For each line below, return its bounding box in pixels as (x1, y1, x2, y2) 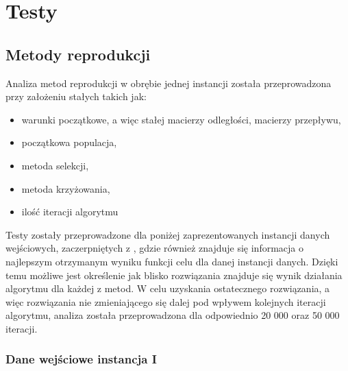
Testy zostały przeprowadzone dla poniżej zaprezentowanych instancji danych (5, 227, 330, 241)
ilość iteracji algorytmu (21, 204, 119, 219)
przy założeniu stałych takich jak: (5, 89, 147, 104)
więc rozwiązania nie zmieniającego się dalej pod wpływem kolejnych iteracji (5, 294, 326, 309)
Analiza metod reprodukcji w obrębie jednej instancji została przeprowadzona (5, 75, 332, 90)
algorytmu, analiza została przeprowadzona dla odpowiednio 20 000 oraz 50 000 (5, 308, 340, 322)
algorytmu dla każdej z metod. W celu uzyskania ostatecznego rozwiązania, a (5, 281, 330, 296)
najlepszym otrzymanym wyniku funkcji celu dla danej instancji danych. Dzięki (5, 254, 338, 268)
